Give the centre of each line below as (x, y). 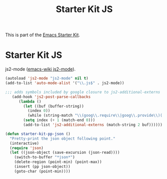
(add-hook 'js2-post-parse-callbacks (51, 97)
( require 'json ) (27, 148)
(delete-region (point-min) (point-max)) (58, 162)
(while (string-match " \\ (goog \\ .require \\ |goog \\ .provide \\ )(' (96, 116)
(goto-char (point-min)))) (42, 171)
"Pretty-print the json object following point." (62, 139)
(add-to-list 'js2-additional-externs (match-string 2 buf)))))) (93, 125)
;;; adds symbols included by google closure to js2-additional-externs (83, 92)
